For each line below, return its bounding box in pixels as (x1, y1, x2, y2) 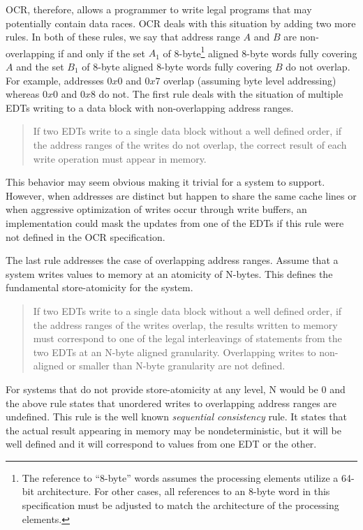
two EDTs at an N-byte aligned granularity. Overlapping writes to (33, 344, 316, 359)
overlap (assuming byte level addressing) (163, 73, 336, 87)
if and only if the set (58, 45, 146, 60)
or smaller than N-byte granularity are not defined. (67, 358, 286, 373)
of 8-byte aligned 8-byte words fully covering (82, 59, 272, 74)
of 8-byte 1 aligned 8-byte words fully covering (163, 43, 357, 60)
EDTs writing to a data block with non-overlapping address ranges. (6, 100, 294, 115)
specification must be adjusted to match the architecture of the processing (22, 498, 339, 513)
